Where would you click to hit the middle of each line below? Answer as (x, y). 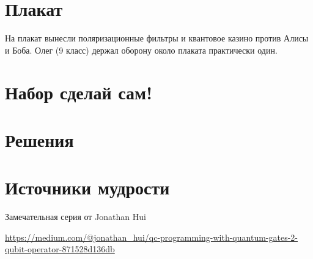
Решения (39, 139)
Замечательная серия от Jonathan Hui (75, 217)
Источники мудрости (87, 187)
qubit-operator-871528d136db (60, 249)
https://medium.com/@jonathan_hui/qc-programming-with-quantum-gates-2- (151, 237)
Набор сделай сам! (79, 92)
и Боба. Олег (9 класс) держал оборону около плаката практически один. (141, 50)
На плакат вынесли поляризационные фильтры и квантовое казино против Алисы (157, 38)
